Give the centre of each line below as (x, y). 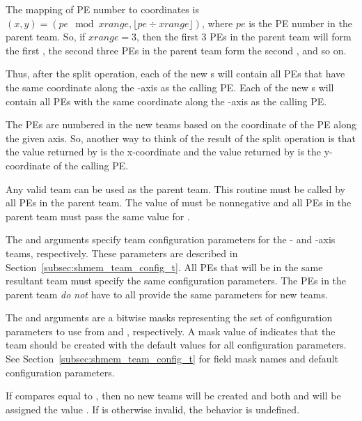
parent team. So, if (46, 37)
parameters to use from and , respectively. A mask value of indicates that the (171, 331)
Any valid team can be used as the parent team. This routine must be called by (176, 189)
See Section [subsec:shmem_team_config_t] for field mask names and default (172, 359)
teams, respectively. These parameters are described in (122, 253)
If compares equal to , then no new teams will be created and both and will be (173, 396)
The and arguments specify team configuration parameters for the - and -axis (171, 239)
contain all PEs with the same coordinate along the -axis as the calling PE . (166, 101)
